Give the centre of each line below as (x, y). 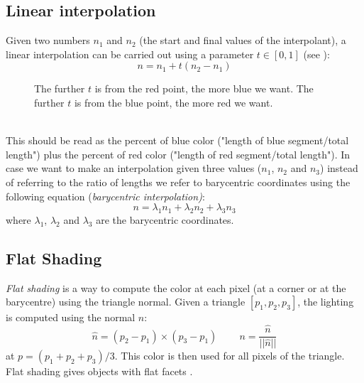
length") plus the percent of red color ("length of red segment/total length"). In (178, 154)
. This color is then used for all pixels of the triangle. (230, 356)
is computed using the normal (71, 317)
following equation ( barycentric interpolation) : (105, 196)
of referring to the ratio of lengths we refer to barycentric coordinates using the (178, 182)
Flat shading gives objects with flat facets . (99, 371)
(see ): (316, 54)
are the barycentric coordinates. (165, 219)
